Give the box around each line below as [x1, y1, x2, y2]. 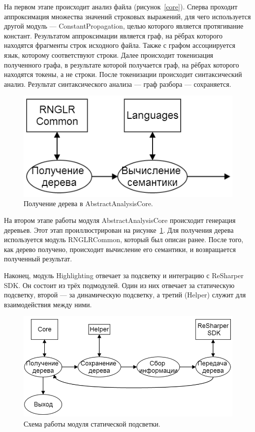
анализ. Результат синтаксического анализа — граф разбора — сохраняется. [4, 78, 231, 89]
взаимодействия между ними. [4, 299, 92, 309]
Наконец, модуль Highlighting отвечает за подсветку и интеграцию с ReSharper [4, 270, 244, 280]
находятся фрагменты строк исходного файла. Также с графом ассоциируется [4, 40, 235, 50]
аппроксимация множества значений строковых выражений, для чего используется [4, 11, 251, 21]
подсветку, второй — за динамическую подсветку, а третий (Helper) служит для [4, 289, 246, 300]
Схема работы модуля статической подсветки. [24, 418, 160, 429]
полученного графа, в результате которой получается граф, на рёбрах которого [4, 59, 239, 70]
